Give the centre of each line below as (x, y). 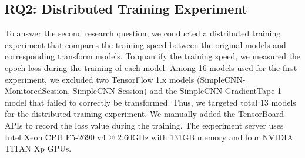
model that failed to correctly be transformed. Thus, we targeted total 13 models (150, 102)
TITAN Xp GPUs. (38, 148)
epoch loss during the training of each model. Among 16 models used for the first (151, 67)
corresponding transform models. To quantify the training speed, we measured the (153, 56)
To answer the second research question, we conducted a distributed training (143, 33)
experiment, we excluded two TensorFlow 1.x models (100, 79)
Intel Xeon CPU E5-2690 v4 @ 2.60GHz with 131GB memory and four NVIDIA (149, 137)
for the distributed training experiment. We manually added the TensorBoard (145, 114)
